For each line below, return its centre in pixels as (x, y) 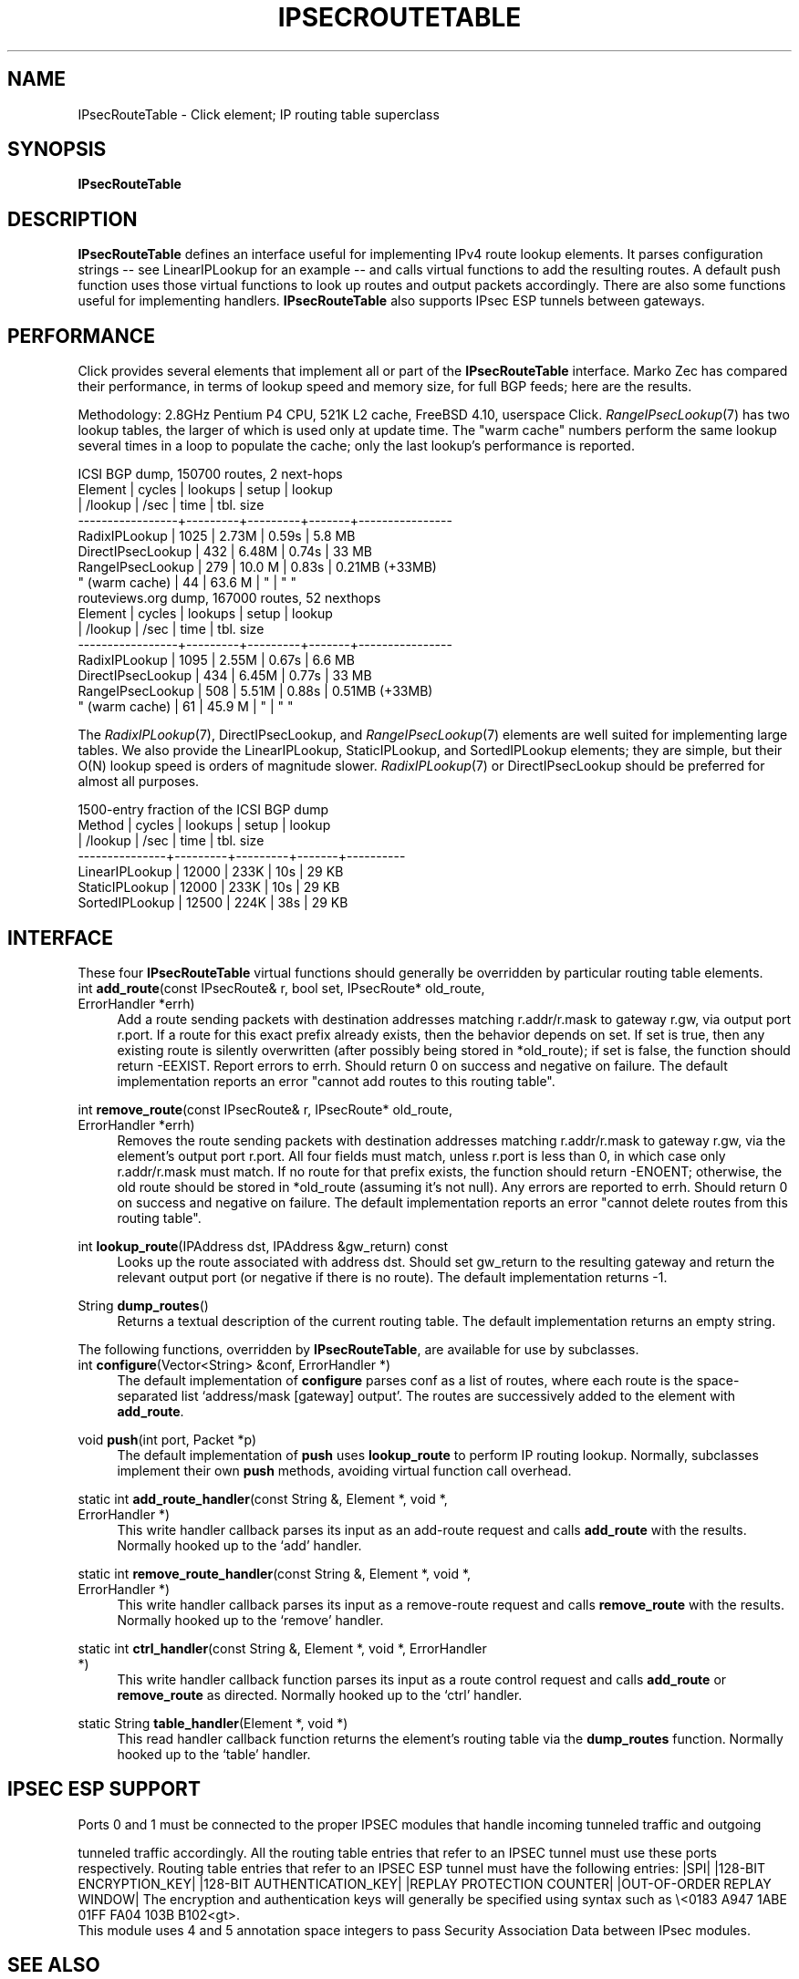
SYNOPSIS (57, 150)
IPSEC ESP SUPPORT (104, 1789)
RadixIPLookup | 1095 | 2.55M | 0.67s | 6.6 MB (216, 660)
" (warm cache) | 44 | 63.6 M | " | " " (187, 583)
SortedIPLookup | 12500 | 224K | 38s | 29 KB (213, 903)
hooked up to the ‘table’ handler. (214, 1754)
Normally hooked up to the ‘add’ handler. (239, 1545)
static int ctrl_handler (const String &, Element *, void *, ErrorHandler (282, 1648)
